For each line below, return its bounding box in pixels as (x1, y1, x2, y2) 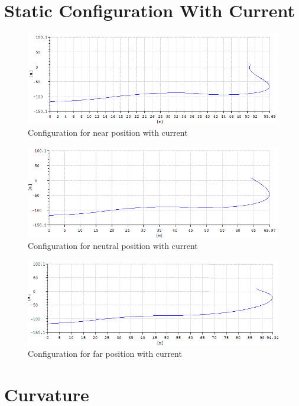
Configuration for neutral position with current (28, 239, 198, 252)
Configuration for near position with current (28, 126, 188, 138)
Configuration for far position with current (28, 347, 182, 359)
